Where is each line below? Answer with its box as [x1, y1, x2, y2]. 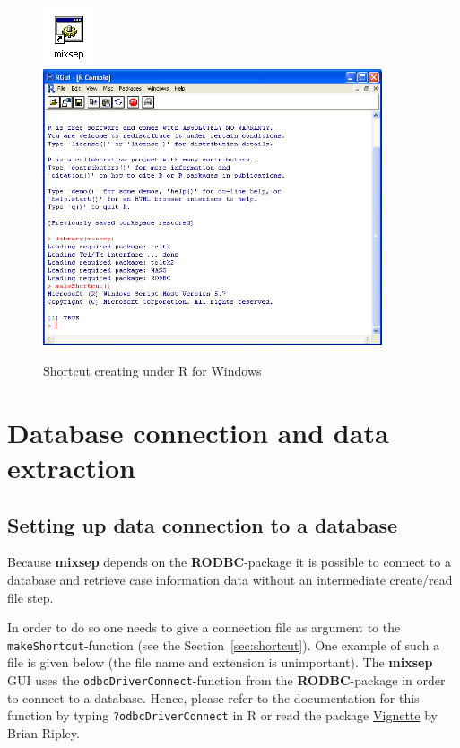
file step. [7, 587, 54, 606]
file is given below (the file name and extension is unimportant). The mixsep [7, 653, 433, 672]
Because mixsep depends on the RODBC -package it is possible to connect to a [7, 552, 451, 571]
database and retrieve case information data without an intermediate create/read [7, 570, 453, 588]
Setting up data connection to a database [7, 510, 398, 538]
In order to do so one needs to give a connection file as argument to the [7, 618, 401, 637]
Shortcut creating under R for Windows [43, 361, 262, 380]
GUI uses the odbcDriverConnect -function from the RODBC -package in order [7, 671, 446, 690]
